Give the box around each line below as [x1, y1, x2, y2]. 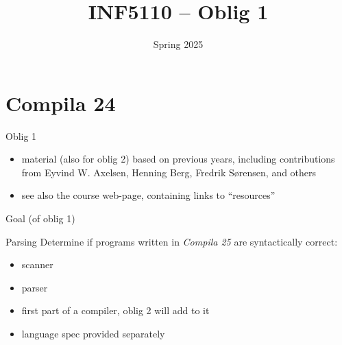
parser [21, 280, 48, 294]
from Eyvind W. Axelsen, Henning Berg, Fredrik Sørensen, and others [21, 165, 317, 179]
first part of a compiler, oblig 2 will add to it [21, 303, 210, 318]
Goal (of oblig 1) [5, 211, 75, 226]
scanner [21, 257, 53, 272]
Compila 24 [5, 88, 116, 117]
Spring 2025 [153, 37, 204, 51]
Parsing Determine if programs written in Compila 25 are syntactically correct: [5, 234, 338, 248]
